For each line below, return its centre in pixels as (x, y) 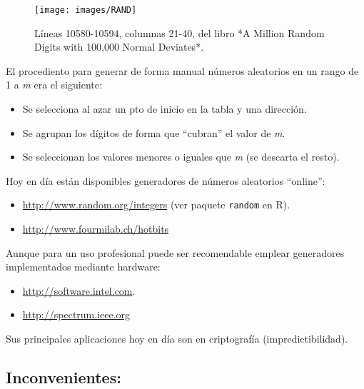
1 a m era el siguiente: (54, 85)
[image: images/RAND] (86, 10)
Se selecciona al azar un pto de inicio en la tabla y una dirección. (165, 109)
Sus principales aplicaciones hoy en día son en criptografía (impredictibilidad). (177, 339)
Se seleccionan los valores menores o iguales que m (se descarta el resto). (181, 157)
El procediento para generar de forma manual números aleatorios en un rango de (182, 70)
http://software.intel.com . (79, 290)
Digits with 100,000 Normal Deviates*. (119, 47)
